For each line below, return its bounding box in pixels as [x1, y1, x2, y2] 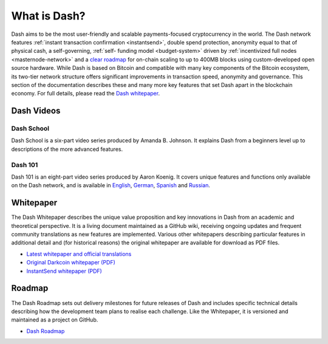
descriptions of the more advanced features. [11, 145, 123, 153]
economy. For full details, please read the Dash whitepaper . [11, 90, 160, 97]
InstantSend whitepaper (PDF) [26, 267, 103, 275]
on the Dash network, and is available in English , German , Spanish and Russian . [11, 182, 211, 189]
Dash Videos [11, 106, 61, 116]
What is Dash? [11, 9, 86, 22]
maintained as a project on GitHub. [11, 316, 98, 323]
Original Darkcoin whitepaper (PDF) [26, 259, 115, 266]
